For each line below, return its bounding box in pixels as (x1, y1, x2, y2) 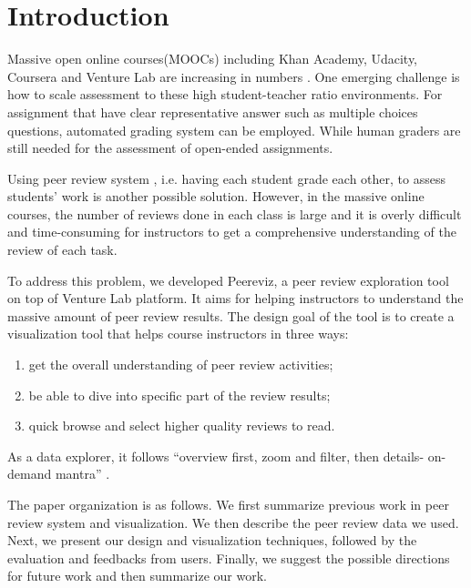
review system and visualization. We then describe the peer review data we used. (7, 512, 459, 532)
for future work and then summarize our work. (7, 566, 267, 585)
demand (7, 464, 52, 483)
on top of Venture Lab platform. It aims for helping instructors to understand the (7, 289, 464, 308)
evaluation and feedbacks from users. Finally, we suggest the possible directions (7, 548, 450, 567)
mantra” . (55, 464, 110, 483)
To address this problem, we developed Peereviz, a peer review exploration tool (7, 270, 449, 289)
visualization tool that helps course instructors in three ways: (7, 324, 349, 343)
